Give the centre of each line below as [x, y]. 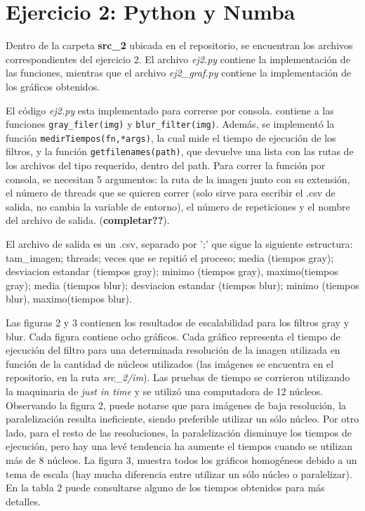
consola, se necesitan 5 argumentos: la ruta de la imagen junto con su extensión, [178, 179]
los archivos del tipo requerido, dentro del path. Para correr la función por [166, 165]
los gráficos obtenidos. [53, 86]
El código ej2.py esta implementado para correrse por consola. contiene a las [170, 110]
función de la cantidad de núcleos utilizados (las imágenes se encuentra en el [170, 363]
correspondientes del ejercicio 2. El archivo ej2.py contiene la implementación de [178, 59]
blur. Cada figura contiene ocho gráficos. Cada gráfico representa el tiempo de [173, 336]
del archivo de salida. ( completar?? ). [88, 220]
